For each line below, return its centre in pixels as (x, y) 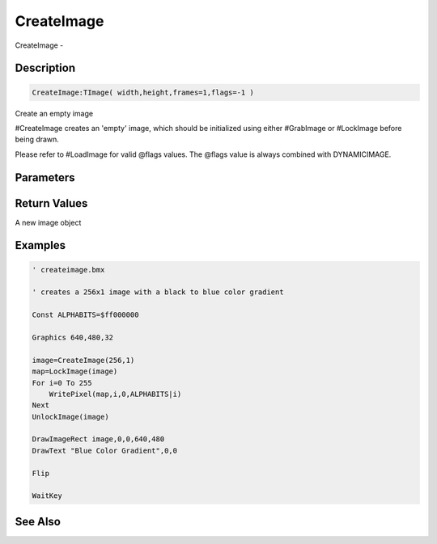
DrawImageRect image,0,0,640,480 (98, 439)
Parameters (45, 177)
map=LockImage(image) (75, 371)
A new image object (48, 222)
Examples (40, 245)
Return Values (51, 203)
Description (45, 68)
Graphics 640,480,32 (72, 337)
